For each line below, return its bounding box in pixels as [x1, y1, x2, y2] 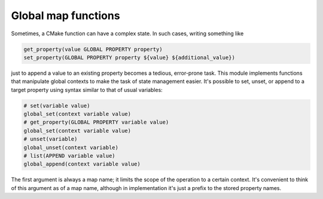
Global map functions [11, 9, 120, 22]
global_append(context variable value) [23, 161, 141, 167]
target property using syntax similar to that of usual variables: [11, 86, 163, 93]
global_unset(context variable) [23, 144, 119, 151]
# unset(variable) [23, 136, 78, 143]
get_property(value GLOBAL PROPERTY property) [23, 45, 163, 53]
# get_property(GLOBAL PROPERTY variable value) [23, 119, 169, 125]
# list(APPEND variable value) [23, 152, 116, 160]
